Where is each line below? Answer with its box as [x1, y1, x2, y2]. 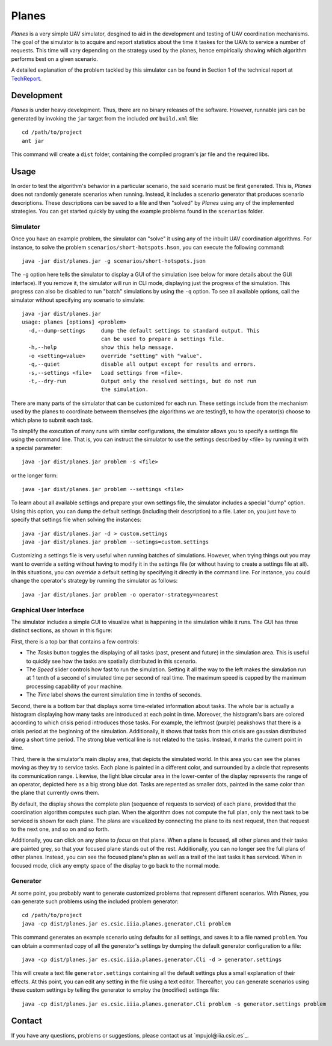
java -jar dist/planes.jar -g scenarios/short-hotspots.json [22, 257, 206, 265]
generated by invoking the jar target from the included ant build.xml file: [11, 114, 198, 122]
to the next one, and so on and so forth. [11, 825, 109, 833]
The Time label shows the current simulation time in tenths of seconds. [26, 691, 202, 698]
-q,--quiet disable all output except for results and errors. [28, 361, 257, 368]
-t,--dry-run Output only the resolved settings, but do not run [28, 378, 257, 385]
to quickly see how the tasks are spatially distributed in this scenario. [26, 657, 197, 665]
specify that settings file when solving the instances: [11, 516, 141, 524]
